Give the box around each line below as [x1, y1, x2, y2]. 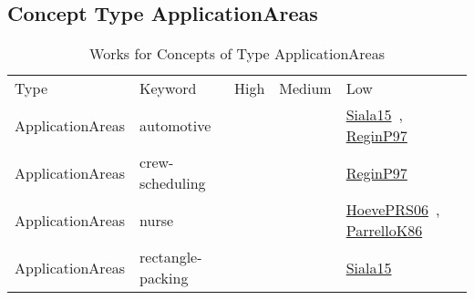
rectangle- [139, 246, 202, 268]
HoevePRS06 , [345, 199, 440, 221]
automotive [139, 114, 211, 136]
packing [139, 267, 189, 289]
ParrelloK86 [345, 220, 423, 242]
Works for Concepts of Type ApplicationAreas [89, 43, 385, 65]
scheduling [139, 172, 206, 194]
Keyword [139, 78, 197, 99]
